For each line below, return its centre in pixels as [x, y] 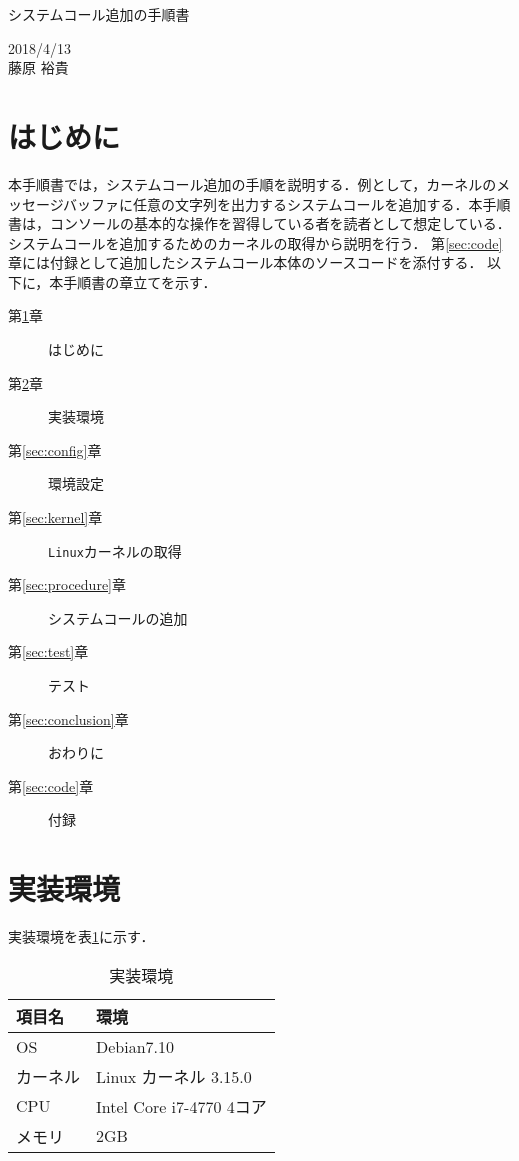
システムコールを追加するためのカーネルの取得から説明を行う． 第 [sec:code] [255, 242]
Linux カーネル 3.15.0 [174, 1076]
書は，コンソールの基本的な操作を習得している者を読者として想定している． [259, 223]
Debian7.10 [135, 1046]
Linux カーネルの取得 [115, 550]
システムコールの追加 [118, 617]
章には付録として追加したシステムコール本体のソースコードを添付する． [245, 262]
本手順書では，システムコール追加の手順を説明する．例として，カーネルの [252, 183]
